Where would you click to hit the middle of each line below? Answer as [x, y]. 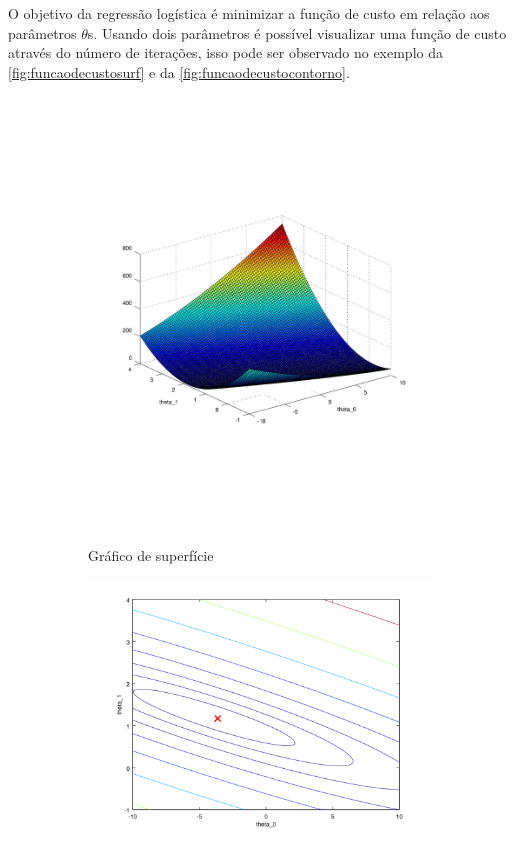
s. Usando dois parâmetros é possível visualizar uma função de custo [297, 32]
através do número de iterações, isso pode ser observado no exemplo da [225, 52]
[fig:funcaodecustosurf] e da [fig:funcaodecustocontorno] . [179, 71]
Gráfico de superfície [151, 555]
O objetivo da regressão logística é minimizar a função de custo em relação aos [249, 13]
